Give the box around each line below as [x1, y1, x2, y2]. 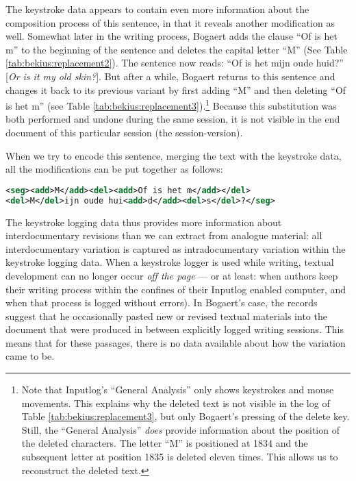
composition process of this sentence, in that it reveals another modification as [5, 15, 335, 29]
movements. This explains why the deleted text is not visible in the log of [21, 395, 330, 410]
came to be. [5, 349, 55, 363]
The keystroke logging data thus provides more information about [5, 214, 282, 229]
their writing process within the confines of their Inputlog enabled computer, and [5, 282, 346, 296]
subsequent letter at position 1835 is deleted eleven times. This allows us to [21, 449, 338, 464]
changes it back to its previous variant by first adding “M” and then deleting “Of [5, 82, 346, 97]
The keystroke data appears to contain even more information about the [5, 2, 309, 16]
